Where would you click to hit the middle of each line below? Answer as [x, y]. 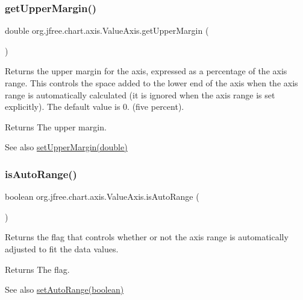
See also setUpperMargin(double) [66, 147]
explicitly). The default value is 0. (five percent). [95, 107]
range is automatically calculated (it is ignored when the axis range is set [140, 94]
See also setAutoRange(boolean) [64, 289]
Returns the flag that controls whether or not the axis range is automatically [147, 237]
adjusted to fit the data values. [62, 248]
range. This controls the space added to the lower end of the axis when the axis [151, 83]
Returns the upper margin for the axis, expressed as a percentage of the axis [146, 71]
